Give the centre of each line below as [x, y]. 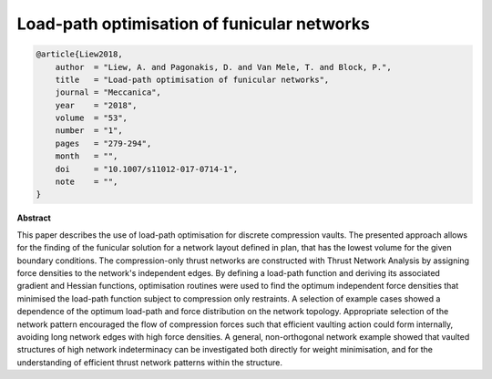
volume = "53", [91, 118]
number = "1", [89, 131]
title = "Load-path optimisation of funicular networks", [192, 79]
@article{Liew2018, [79, 54]
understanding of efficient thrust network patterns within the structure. [149, 362]
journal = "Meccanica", [108, 92]
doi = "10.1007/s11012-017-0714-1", [147, 169]
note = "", [87, 182]
